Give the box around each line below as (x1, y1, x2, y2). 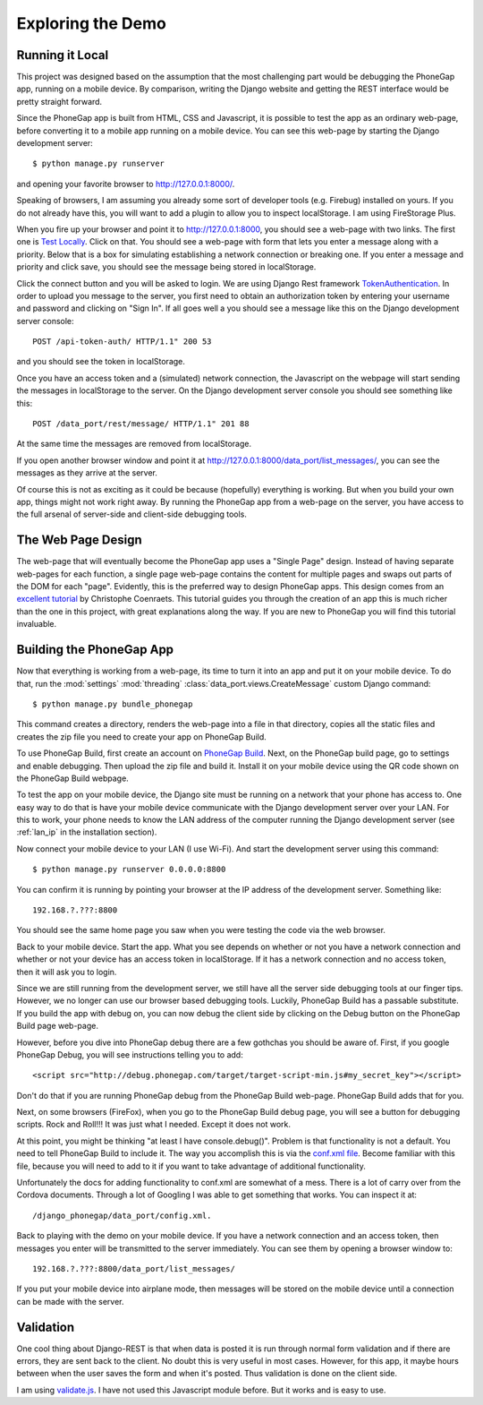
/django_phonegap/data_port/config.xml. (32, 1210, 212, 1221)
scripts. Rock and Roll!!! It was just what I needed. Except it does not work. (16, 1119, 291, 1130)
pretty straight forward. (16, 96, 103, 107)
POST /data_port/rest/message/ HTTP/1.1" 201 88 (32, 419, 250, 429)
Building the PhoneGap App (16, 642, 174, 657)
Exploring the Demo (16, 13, 167, 33)
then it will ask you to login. (16, 966, 117, 977)
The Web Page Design (16, 533, 142, 548)
